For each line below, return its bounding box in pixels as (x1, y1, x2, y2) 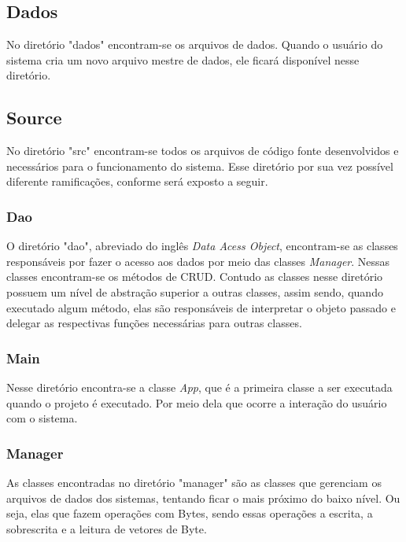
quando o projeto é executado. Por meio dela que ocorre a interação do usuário (6, 394, 387, 411)
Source (6, 105, 62, 130)
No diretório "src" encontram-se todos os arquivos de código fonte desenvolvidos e (6, 142, 399, 159)
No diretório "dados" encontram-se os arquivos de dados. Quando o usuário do (6, 36, 383, 53)
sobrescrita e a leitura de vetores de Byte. (6, 520, 207, 536)
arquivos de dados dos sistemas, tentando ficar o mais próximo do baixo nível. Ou (6, 489, 400, 506)
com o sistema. (6, 410, 78, 426)
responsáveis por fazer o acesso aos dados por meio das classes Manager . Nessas (6, 253, 390, 269)
